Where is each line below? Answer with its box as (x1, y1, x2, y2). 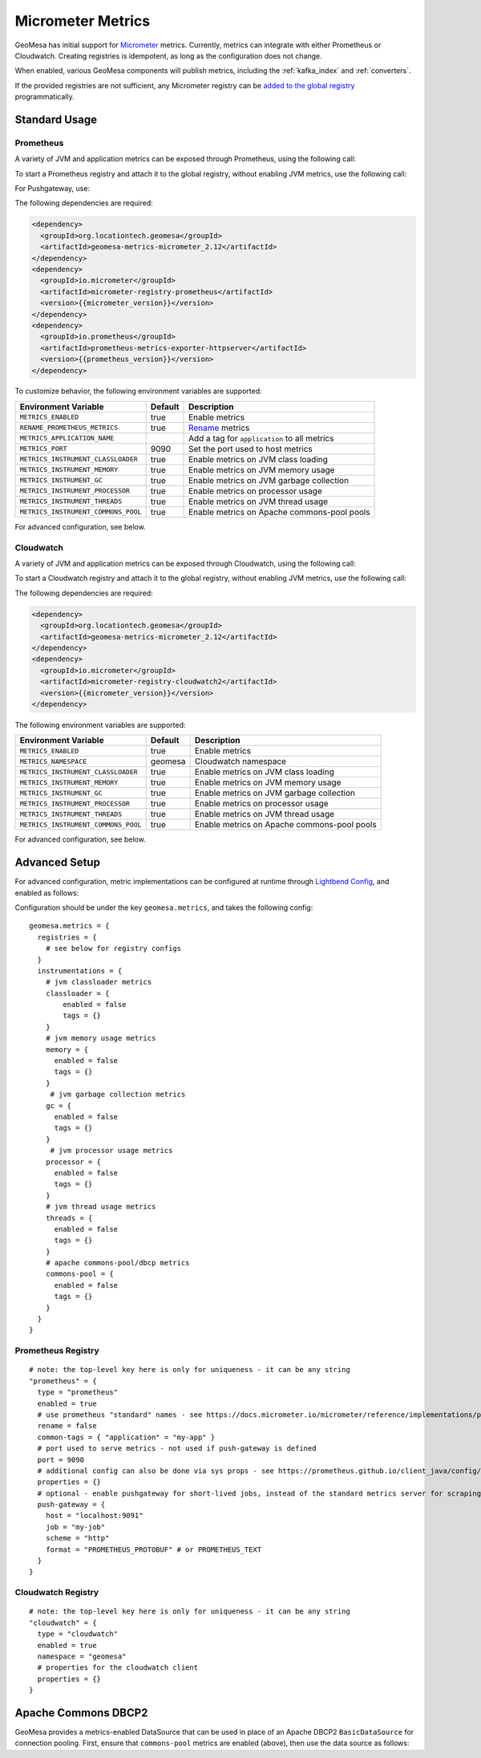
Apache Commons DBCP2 (14, 1706, 148, 1719)
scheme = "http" (45, 1533, 110, 1543)
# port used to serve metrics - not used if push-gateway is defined (37, 1444, 317, 1453)
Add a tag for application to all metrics (188, 432, 334, 444)
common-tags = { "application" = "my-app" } (37, 1432, 216, 1442)
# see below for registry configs (45, 944, 182, 953)
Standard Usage (14, 112, 98, 126)
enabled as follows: (14, 887, 79, 898)
